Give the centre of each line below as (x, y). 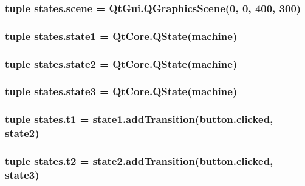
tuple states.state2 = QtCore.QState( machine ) (121, 63)
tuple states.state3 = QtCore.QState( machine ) (121, 91)
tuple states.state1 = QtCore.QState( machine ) (121, 35)
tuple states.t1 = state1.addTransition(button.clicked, (139, 119)
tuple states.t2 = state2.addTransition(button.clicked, (139, 161)
